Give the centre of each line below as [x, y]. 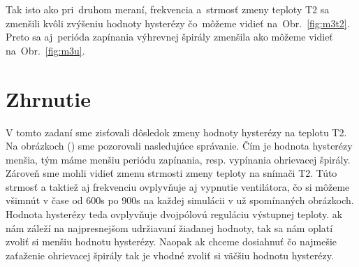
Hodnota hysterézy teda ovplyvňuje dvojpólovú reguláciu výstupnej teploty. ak [174, 214]
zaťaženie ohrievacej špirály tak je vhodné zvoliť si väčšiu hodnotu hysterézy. [170, 255]
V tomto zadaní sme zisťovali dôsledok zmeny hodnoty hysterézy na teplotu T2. [176, 132]
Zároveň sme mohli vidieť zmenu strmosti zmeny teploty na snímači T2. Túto [171, 173]
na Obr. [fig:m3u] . [45, 50]
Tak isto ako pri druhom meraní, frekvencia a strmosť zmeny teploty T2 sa [168, 9]
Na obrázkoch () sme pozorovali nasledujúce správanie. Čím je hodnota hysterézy [179, 146]
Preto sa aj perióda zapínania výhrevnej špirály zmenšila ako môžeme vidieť [169, 37]
